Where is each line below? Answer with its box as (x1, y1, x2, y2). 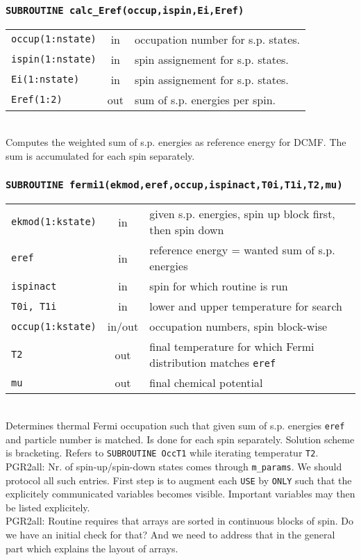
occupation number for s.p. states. (134, 31, 301, 47)
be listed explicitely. (6, 500, 90, 514)
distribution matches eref (149, 354, 276, 371)
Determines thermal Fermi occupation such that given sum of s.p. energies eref (6, 418, 345, 432)
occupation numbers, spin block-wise (149, 318, 328, 335)
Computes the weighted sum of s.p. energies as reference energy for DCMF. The (6, 135, 346, 149)
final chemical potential (149, 374, 263, 391)
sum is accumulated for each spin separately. (6, 148, 195, 163)
